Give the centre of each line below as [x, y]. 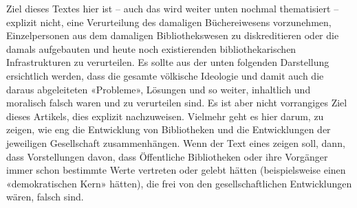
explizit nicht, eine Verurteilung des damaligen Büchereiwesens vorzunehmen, [169, 22]
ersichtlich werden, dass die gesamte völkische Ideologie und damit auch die [165, 75]
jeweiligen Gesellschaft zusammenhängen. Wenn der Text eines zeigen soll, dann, [176, 142]
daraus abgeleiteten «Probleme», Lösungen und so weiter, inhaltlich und [159, 89]
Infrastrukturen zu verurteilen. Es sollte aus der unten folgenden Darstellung [168, 62]
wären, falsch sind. [45, 197]
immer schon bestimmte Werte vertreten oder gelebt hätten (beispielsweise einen [176, 170]
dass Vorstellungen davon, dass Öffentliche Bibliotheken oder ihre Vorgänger [167, 156]
